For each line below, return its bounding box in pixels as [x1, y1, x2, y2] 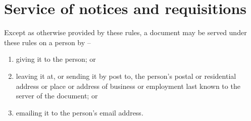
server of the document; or [16, 90, 98, 101]
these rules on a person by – [4, 37, 91, 47]
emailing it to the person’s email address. [16, 107, 143, 117]
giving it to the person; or [16, 54, 96, 64]
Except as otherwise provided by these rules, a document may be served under [4, 27, 247, 38]
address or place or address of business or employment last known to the [16, 80, 240, 91]
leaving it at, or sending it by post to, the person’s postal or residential [16, 70, 236, 81]
